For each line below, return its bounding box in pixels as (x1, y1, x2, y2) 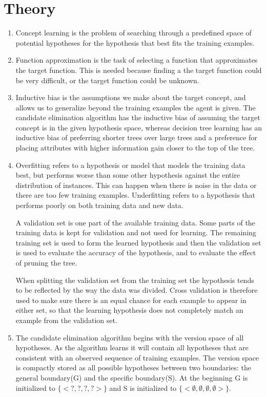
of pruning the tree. (15, 257, 77, 268)
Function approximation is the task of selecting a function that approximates (15, 54, 258, 65)
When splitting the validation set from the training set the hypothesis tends (15, 274, 254, 285)
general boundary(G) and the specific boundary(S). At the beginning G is (15, 372, 248, 383)
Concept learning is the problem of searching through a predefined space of (15, 27, 252, 38)
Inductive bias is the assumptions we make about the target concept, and (15, 92, 246, 103)
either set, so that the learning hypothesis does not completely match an (15, 305, 243, 315)
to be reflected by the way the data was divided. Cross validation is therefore (15, 285, 258, 295)
